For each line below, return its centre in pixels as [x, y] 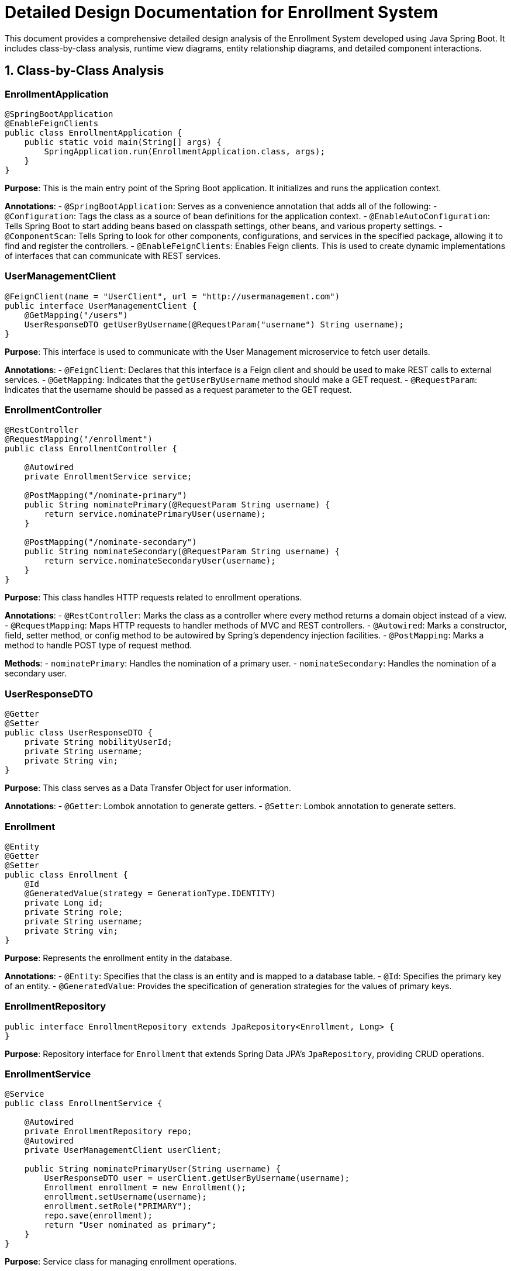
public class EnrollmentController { [91, 449]
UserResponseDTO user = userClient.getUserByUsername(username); [197, 1178]
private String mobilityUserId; [98, 742]
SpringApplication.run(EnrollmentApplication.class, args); [184, 151]
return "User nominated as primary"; [130, 1225]
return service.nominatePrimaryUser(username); [155, 514]
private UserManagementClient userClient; [123, 1150]
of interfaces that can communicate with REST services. [113, 255]
